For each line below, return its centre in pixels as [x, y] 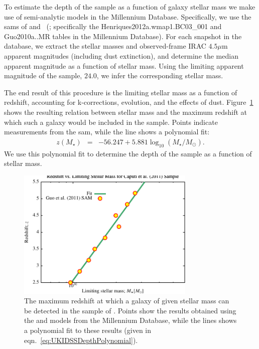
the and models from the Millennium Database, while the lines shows [131, 320]
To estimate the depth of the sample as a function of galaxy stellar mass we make [130, 7]
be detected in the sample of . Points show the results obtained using [130, 310]
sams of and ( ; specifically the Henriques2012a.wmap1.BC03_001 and [113, 26]
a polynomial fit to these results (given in [88, 330]
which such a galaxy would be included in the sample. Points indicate [111, 122]
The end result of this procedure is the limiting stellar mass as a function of [121, 92]
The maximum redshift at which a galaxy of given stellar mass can [127, 301]
